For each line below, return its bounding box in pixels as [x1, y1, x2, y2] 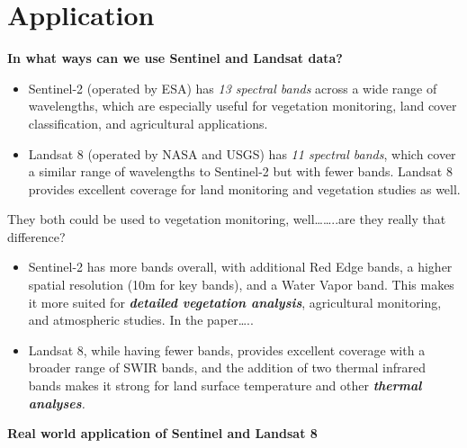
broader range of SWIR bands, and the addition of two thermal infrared [28, 358, 426, 377]
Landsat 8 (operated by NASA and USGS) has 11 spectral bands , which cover [28, 144, 456, 163]
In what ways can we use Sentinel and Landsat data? [7, 49, 343, 67]
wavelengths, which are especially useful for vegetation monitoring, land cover [28, 96, 457, 115]
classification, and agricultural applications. [28, 113, 268, 132]
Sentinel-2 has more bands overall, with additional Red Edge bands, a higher [28, 257, 453, 276]
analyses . [28, 393, 85, 412]
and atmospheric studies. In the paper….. [28, 310, 254, 329]
